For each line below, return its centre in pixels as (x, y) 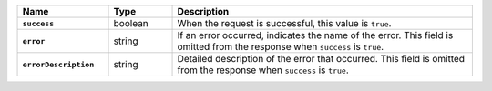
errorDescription (58, 64)
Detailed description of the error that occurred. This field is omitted (321, 59)
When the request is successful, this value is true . (284, 23)
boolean (131, 23)
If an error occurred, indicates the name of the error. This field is (315, 35)
